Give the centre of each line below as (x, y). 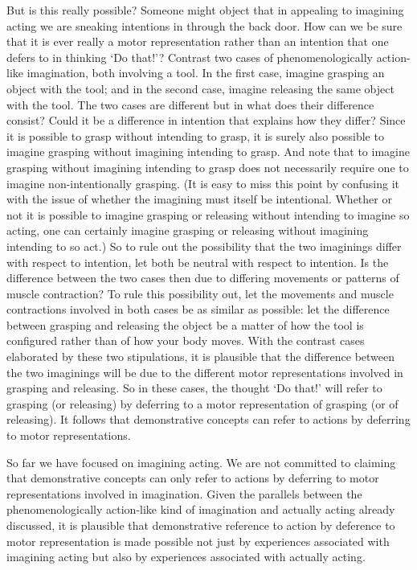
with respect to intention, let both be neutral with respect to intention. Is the (198, 262)
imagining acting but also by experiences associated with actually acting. (186, 557)
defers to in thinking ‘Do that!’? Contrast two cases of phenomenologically (190, 57)
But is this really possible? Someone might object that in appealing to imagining (205, 10)
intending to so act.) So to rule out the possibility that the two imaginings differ (204, 246)
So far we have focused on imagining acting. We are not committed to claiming (201, 462)
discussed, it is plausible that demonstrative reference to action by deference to (201, 525)
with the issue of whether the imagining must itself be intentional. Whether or (199, 199)
